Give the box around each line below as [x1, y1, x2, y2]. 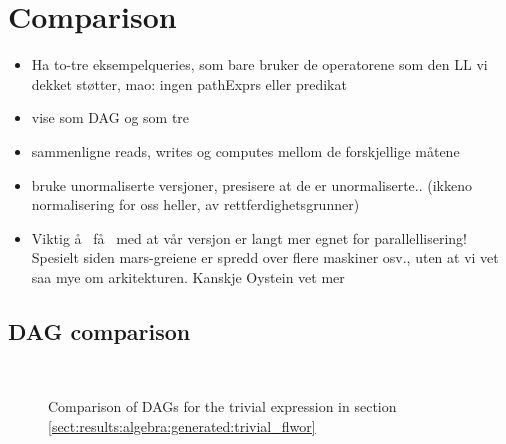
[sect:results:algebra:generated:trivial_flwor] [48, 415, 316, 436]
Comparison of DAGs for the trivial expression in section [48, 396, 397, 417]
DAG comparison [8, 315, 191, 346]
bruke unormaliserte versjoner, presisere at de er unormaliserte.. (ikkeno [31, 174, 473, 195]
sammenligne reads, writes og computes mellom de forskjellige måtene [31, 140, 460, 161]
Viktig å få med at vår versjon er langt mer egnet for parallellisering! [31, 227, 467, 248]
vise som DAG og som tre [31, 107, 190, 128]
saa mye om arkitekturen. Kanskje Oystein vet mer [31, 266, 345, 287]
